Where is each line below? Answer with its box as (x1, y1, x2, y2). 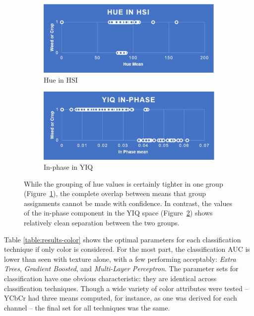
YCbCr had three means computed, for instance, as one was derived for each (4, 293, 237, 303)
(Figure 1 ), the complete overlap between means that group (24, 188, 206, 199)
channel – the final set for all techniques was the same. (4, 302, 170, 313)
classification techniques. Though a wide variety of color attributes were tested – (4, 283, 249, 293)
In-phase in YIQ (44, 162, 93, 172)
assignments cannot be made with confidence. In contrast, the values (24, 198, 232, 208)
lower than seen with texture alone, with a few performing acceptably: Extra (4, 253, 236, 264)
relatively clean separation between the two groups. (24, 217, 180, 228)
